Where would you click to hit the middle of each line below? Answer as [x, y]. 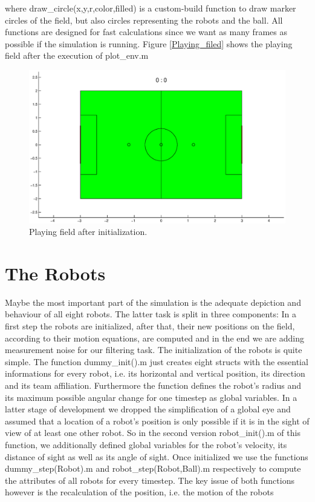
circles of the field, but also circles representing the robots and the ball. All [144, 20]
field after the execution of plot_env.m [77, 55]
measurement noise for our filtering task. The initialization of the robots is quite [154, 350]
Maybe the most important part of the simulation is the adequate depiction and [153, 302]
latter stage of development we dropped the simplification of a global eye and [148, 409]
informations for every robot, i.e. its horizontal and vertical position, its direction [155, 373]
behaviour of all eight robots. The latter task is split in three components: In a [151, 314]
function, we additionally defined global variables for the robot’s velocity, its [146, 444]
